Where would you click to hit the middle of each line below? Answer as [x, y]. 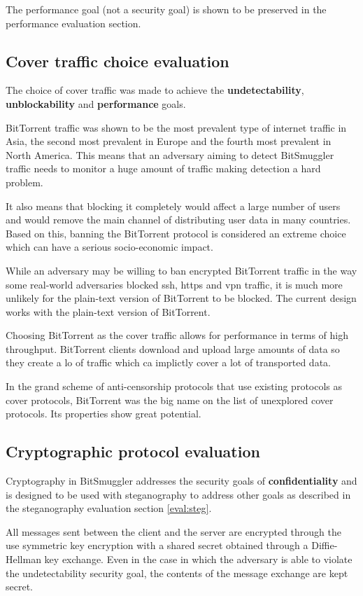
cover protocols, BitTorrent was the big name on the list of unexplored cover [170, 400]
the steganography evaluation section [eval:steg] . [109, 508]
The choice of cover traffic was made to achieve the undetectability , [155, 90]
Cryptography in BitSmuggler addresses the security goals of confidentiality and [181, 481]
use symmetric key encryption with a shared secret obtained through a [157, 545]
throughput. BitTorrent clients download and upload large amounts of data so [173, 348]
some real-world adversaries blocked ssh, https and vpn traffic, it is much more [174, 284]
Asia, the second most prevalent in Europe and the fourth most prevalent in [169, 141]
